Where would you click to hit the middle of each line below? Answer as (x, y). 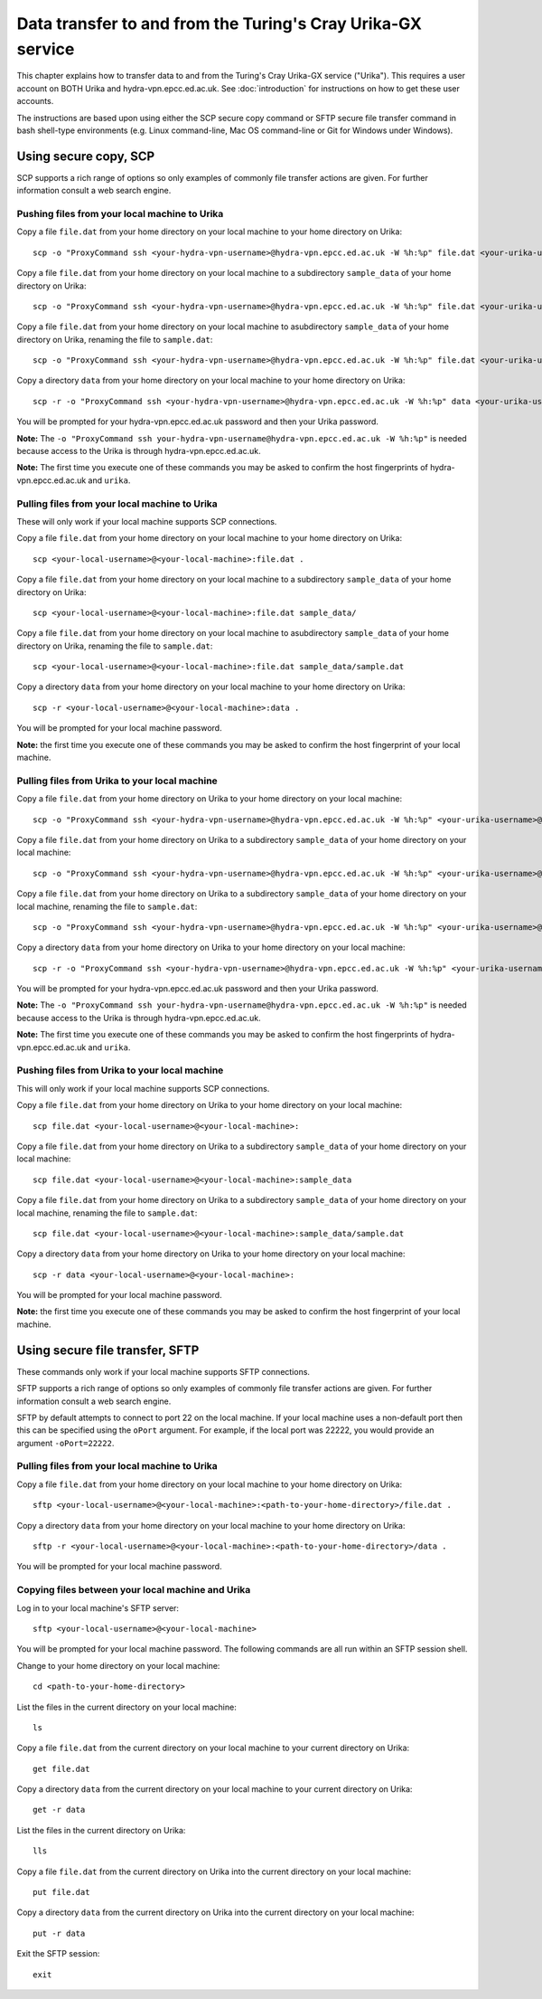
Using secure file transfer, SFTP (108, 1350)
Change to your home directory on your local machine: (118, 1665)
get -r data (59, 1810)
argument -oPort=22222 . (65, 1443)
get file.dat (61, 1769)
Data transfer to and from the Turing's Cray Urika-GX (220, 24)
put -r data (59, 1933)
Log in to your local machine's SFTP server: (98, 1608)
